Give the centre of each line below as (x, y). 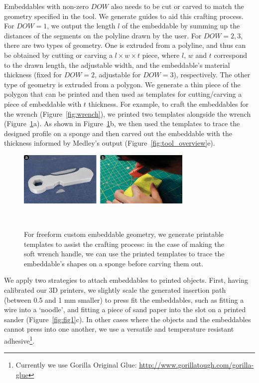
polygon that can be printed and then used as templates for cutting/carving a (123, 94)
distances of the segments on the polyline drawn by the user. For (103, 35)
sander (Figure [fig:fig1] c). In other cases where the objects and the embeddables (128, 319)
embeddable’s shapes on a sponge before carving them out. (114, 263)
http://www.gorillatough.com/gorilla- (196, 365)
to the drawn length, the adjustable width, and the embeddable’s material (117, 65)
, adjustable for (118, 75)
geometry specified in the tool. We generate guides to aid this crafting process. (124, 16)
